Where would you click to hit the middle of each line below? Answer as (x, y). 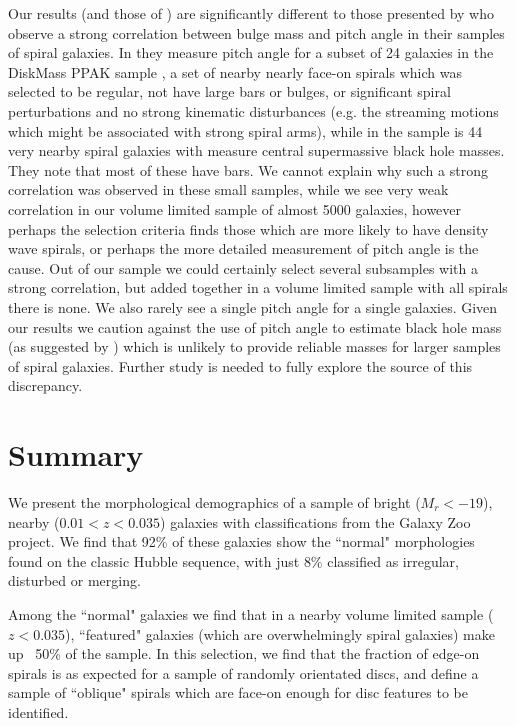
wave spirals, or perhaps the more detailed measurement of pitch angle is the (243, 248)
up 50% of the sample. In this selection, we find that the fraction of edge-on (244, 653)
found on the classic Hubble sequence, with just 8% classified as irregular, (234, 560)
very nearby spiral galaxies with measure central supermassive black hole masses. (256, 150)
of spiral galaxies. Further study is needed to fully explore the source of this (240, 365)
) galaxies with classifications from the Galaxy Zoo (315, 521)
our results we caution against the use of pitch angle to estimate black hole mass (255, 326)
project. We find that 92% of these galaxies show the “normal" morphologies (241, 541)
